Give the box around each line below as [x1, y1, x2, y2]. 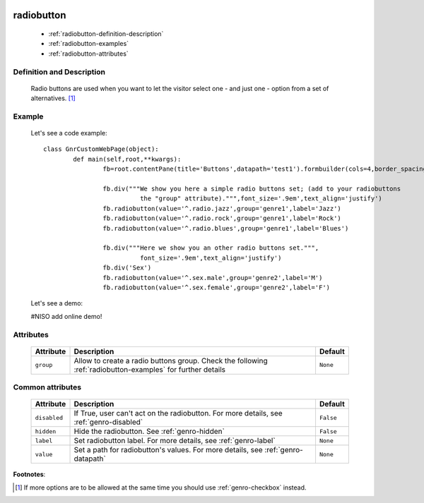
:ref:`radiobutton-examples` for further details [73, 364, 226, 374]
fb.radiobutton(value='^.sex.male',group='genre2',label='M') [102, 274, 323, 281]
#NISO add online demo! [30, 312, 102, 320]
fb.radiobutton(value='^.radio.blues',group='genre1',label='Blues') [102, 224, 349, 232]
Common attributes [13, 382, 81, 392]
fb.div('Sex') [102, 264, 152, 272]
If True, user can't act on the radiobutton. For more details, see [73, 408, 283, 418]
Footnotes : [13, 470, 46, 479]
